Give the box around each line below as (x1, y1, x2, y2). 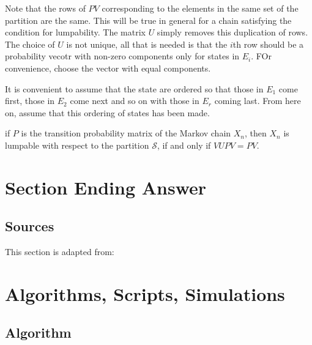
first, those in (5, 94, 55, 107)
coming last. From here (214, 94, 301, 107)
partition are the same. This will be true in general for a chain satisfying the (5, 13, 292, 26)
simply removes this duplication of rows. (157, 26, 308, 39)
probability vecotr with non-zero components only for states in (5, 50, 240, 62)
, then (245, 127, 267, 139)
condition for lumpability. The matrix (5, 26, 146, 39)
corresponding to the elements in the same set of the (102, 2, 299, 14)
